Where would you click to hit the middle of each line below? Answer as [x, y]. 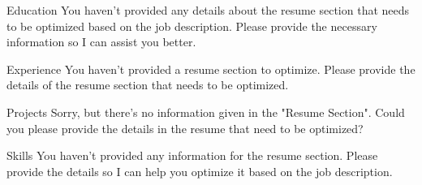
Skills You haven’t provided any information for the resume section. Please [192, 155]
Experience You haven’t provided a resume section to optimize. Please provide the [211, 69]
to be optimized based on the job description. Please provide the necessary [192, 26]
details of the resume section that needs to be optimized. [148, 85]
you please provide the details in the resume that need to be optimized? [185, 128]
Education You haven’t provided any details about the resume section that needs [208, 10]
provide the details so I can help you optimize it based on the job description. [200, 171]
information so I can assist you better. [101, 42]
